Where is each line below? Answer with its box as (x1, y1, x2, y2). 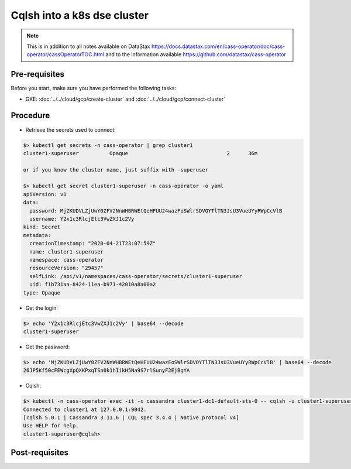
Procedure (11, 111, 50, 121)
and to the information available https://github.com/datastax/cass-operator (105, 51, 287, 58)
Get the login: (25, 304, 58, 311)
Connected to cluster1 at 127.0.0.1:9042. (23, 406, 147, 413)
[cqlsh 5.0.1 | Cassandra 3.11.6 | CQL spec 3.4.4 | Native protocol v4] (23, 415, 239, 421)
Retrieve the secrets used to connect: (25, 126, 116, 133)
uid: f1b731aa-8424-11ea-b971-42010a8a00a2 (29, 281, 156, 288)
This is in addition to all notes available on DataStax (26, 43, 150, 50)
